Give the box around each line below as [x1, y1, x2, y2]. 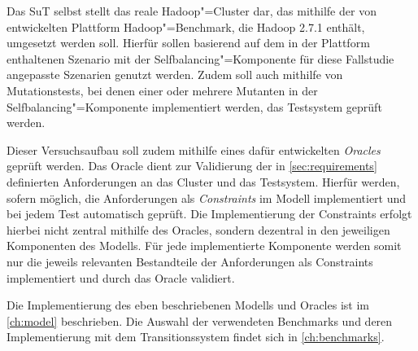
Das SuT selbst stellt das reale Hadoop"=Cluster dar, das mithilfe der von [7, 2, 377, 19]
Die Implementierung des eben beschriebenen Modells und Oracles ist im [7, 296, 369, 314]
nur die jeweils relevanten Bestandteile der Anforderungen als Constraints [7, 252, 373, 270]
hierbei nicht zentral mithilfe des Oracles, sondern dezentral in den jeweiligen [7, 221, 390, 238]
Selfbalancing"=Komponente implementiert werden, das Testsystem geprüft [7, 98, 382, 115]
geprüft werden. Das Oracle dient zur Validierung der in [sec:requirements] [7, 157, 377, 174]
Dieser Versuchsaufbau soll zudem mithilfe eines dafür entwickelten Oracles [7, 141, 381, 158]
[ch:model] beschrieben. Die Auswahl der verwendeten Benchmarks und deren [7, 312, 393, 329]
